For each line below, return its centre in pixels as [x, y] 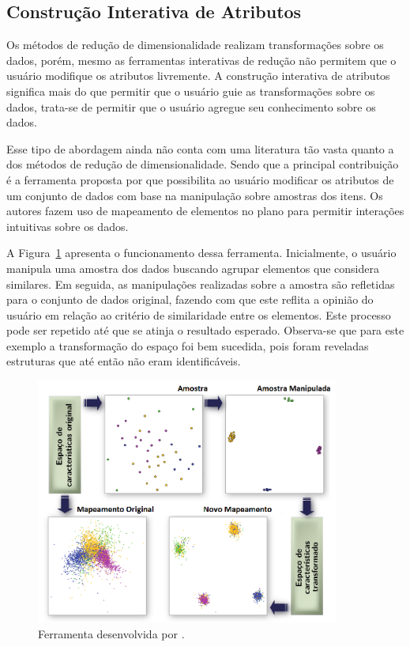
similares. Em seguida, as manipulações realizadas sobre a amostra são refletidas [201, 284]
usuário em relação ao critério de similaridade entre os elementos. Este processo [199, 314]
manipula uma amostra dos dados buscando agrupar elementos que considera [193, 268]
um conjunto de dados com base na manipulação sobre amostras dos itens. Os [195, 195]
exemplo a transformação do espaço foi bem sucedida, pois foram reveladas [188, 345]
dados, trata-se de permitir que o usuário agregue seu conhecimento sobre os [191, 106]
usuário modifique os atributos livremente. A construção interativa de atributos [198, 76]
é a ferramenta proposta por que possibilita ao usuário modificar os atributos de [200, 179]
